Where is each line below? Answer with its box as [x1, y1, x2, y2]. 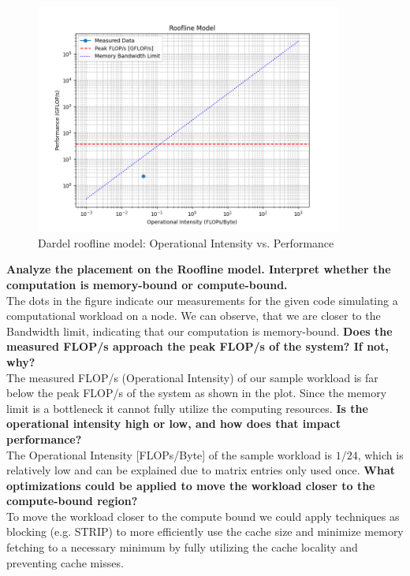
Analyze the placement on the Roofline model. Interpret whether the [6, 261, 391, 277]
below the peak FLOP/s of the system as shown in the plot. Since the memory [6, 385, 387, 401]
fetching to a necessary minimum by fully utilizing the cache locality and [6, 539, 358, 556]
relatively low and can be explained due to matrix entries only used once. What [6, 462, 396, 478]
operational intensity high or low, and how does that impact [6, 415, 341, 432]
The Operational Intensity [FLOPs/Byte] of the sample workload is [6, 446, 332, 463]
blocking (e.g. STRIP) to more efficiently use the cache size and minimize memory [6, 523, 404, 540]
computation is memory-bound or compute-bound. [6, 276, 288, 292]
